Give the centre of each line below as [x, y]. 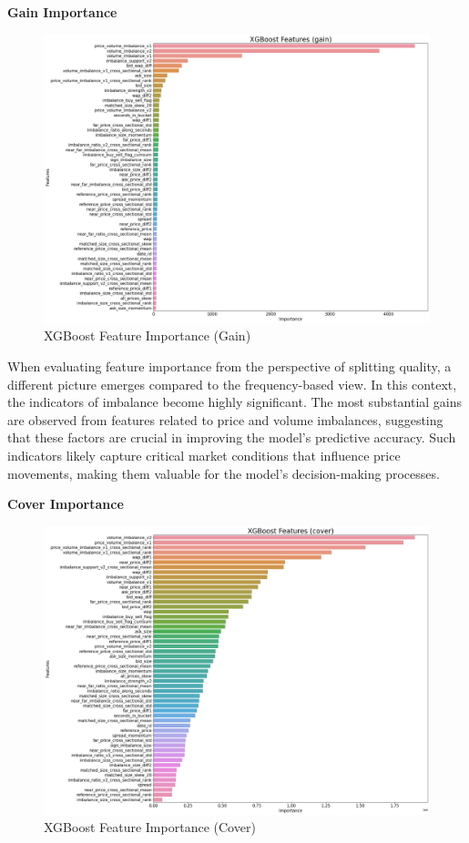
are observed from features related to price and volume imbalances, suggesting [225, 419]
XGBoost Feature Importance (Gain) [148, 335]
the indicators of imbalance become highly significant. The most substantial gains [235, 402]
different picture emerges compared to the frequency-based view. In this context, [232, 384]
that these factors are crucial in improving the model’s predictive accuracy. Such [232, 437]
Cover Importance [66, 504]
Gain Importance [62, 12]
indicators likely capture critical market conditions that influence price [204, 455]
